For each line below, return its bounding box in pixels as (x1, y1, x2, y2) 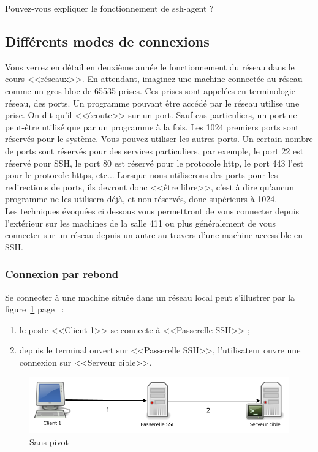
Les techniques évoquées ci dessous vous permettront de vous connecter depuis (5, 204, 300, 217)
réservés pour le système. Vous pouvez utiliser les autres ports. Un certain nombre (5, 132, 313, 145)
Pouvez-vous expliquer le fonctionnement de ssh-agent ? (5, 2, 214, 14)
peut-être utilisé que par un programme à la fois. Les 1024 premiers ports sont (5, 120, 299, 133)
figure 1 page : (5, 303, 64, 315)
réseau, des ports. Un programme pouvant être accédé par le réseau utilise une (5, 96, 300, 109)
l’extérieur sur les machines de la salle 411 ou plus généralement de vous (5, 216, 276, 229)
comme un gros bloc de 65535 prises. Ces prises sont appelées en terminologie (5, 84, 295, 97)
